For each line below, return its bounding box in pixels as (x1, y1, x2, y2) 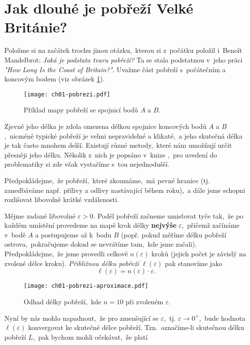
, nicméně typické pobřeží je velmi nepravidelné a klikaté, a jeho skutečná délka (4, 130, 243, 141)
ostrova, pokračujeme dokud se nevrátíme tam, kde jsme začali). (4, 239, 197, 249)
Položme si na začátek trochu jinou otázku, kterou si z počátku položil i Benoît (4, 45, 242, 55)
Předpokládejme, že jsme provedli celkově (4, 249, 128, 259)
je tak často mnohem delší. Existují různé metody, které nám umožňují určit (4, 140, 232, 150)
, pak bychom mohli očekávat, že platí (32, 331, 148, 342)
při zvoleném (125, 296, 163, 306)
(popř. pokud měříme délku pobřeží (121, 229, 226, 239)
